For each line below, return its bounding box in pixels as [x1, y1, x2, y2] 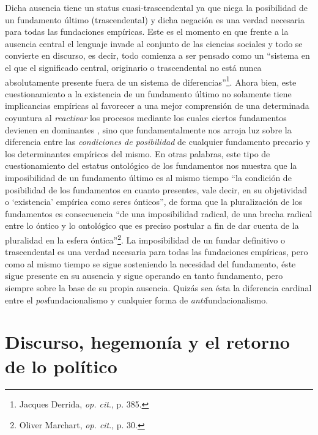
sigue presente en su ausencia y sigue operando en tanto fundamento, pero [5, 269, 283, 282]
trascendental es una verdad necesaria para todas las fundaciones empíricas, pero [5, 245, 308, 258]
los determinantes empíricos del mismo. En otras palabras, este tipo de [5, 147, 270, 160]
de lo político [5, 353, 117, 378]
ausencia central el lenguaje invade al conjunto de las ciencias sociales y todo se [5, 37, 303, 50]
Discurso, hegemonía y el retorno [5, 329, 290, 354]
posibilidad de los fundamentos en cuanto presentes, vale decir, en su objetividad [5, 183, 308, 196]
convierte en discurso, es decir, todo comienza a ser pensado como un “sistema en [5, 49, 310, 62]
